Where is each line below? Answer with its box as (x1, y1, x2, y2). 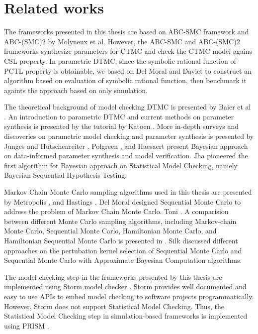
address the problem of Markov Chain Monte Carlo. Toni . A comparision (4, 206, 229, 217)
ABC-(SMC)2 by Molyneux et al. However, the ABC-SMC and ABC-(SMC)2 (4, 36, 240, 46)
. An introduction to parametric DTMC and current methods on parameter (4, 111, 234, 121)
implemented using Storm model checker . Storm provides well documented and (4, 281, 247, 292)
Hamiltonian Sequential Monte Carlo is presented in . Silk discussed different (4, 235, 238, 245)
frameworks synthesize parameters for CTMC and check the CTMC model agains (4, 46, 253, 56)
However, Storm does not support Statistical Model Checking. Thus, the (4, 301, 224, 311)
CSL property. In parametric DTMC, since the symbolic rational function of (4, 55, 236, 66)
